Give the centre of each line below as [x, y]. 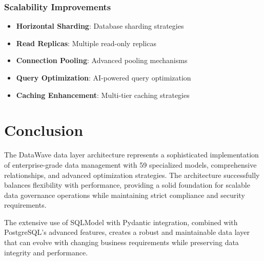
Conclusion [44, 130]
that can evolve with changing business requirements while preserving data [121, 242]
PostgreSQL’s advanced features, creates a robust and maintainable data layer [127, 232]
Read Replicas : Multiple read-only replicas [86, 43]
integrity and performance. [46, 252]
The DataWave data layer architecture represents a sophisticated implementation [131, 155]
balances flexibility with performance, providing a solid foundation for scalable [127, 185]
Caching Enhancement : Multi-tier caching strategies [103, 95]
